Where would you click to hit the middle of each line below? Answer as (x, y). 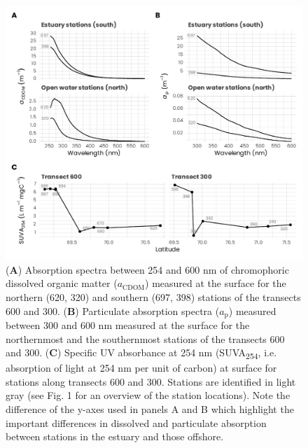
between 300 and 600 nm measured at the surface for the (128, 324)
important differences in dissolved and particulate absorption (136, 422)
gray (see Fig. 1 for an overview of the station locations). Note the (148, 395)
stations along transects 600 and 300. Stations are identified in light (151, 381)
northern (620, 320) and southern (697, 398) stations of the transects (153, 296)
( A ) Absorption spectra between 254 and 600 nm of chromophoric (147, 269)
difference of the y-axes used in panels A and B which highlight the (150, 409)
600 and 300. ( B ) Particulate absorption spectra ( (113, 310)
